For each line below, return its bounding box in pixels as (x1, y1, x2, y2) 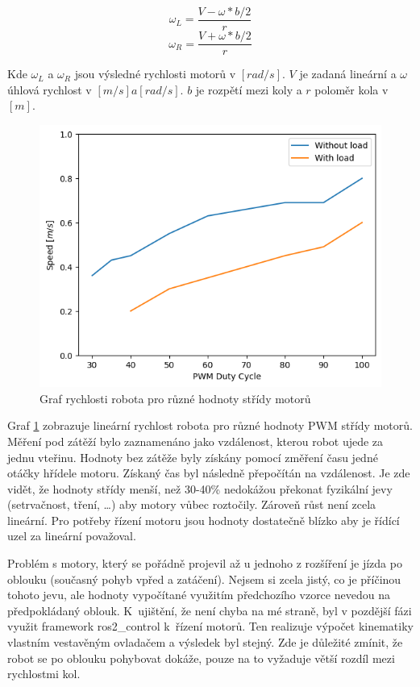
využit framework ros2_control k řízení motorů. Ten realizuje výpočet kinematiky (7, 618, 414, 635)
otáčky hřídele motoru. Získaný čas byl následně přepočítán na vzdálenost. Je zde (7, 464, 410, 481)
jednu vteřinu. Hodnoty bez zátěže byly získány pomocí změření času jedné (7, 448, 378, 465)
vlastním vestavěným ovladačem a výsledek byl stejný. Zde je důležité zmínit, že (7, 634, 403, 651)
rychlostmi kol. (7, 665, 81, 682)
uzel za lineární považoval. (7, 527, 136, 544)
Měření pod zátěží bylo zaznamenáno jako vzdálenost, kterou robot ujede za (7, 432, 384, 449)
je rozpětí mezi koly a (195, 81, 302, 98)
